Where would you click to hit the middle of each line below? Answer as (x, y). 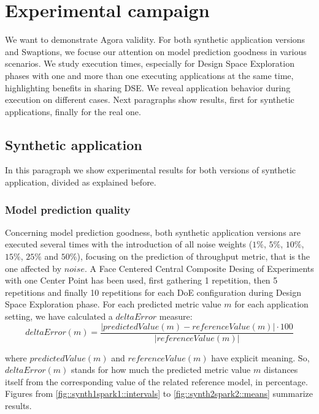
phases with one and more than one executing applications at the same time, (149, 75)
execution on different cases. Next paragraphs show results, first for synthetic (150, 100)
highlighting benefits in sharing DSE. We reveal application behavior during (148, 87)
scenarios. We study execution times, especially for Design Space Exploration (150, 63)
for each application (271, 304)
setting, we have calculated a (59, 316)
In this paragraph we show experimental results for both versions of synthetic (151, 170)
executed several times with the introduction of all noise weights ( (129, 244)
